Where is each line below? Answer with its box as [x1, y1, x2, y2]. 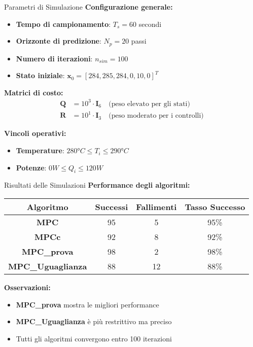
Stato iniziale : [16, 70, 65, 81]
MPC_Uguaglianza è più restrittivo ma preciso [16, 316, 172, 327]
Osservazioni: [4, 282, 51, 293]
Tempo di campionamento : [16, 18, 111, 29]
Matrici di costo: [4, 87, 63, 97]
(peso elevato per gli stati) [109, 100, 190, 108]
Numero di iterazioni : [16, 53, 93, 63]
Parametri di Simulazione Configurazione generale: [4, 2, 173, 12]
